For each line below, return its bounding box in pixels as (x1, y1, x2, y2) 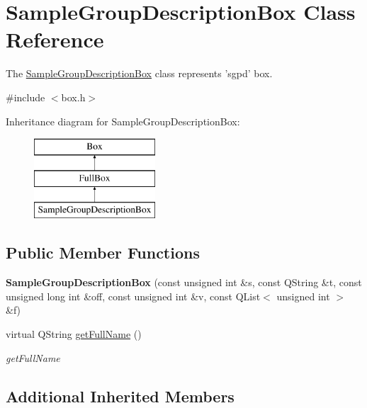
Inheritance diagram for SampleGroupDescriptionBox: (6, 113, 240, 128)
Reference (6, 25, 104, 54)
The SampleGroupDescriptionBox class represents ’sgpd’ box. (6, 66, 273, 81)
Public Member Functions (6, 242, 200, 263)
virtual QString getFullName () (6, 327, 142, 341)
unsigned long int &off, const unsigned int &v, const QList (6, 288, 261, 303)
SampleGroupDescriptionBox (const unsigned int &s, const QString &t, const (6, 275, 362, 290)
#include (6, 89, 45, 104)
